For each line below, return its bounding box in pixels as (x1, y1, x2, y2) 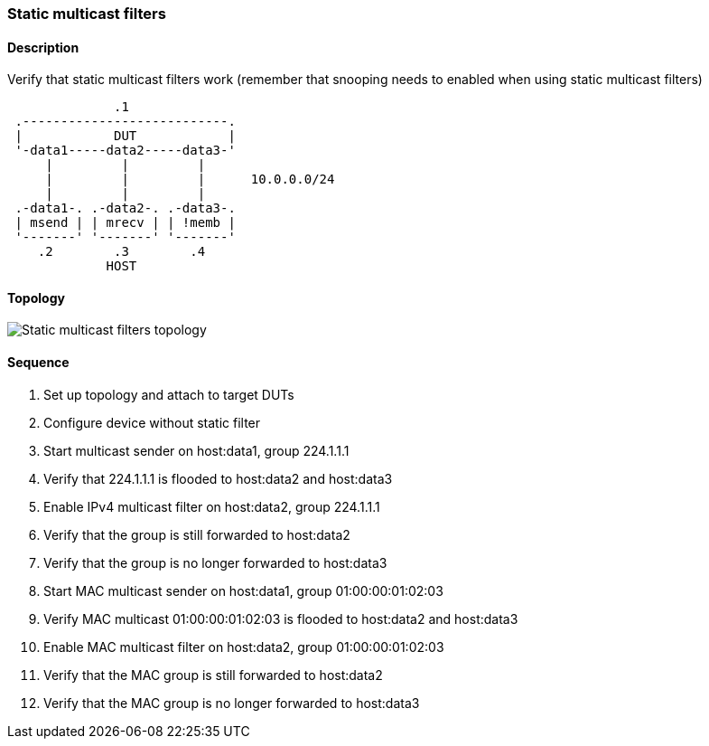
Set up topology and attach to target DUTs (43, 386, 294, 402)
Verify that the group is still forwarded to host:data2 (43, 526, 350, 543)
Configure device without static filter (43, 414, 261, 430)
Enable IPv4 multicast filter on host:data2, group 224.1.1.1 (43, 498, 380, 515)
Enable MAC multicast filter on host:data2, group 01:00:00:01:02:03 (43, 638, 444, 655)
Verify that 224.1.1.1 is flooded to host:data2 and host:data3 (43, 470, 393, 486)
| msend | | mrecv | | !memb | (14, 215, 236, 231)
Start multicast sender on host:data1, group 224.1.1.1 (43, 442, 350, 458)
